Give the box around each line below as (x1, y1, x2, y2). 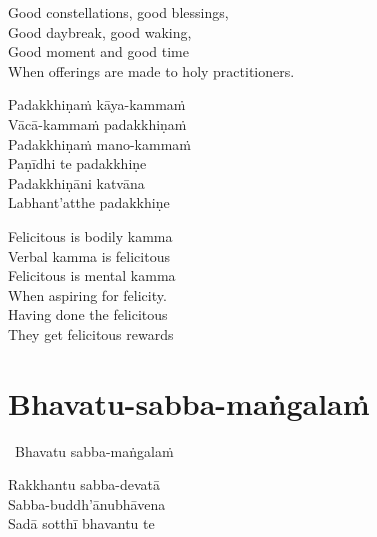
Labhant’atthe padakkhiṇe (8, 192, 170, 213)
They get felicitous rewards (8, 323, 174, 344)
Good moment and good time (8, 41, 189, 62)
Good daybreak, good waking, (8, 21, 192, 42)
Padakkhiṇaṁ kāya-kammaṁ (8, 94, 186, 115)
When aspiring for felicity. (8, 284, 167, 305)
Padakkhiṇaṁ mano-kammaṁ (8, 133, 191, 154)
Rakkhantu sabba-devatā (8, 474, 160, 495)
